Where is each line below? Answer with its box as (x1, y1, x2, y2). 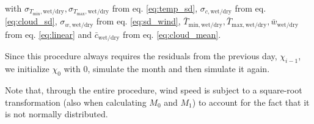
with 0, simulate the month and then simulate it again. (64, 62, 270, 75)
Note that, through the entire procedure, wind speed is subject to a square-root (5, 83, 302, 96)
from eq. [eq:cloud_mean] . (122, 27, 221, 40)
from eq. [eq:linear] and (5, 27, 92, 40)
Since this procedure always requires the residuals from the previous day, (5, 49, 277, 62)
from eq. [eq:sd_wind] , (96, 15, 181, 27)
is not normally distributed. (5, 108, 108, 120)
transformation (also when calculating (5, 95, 147, 108)
